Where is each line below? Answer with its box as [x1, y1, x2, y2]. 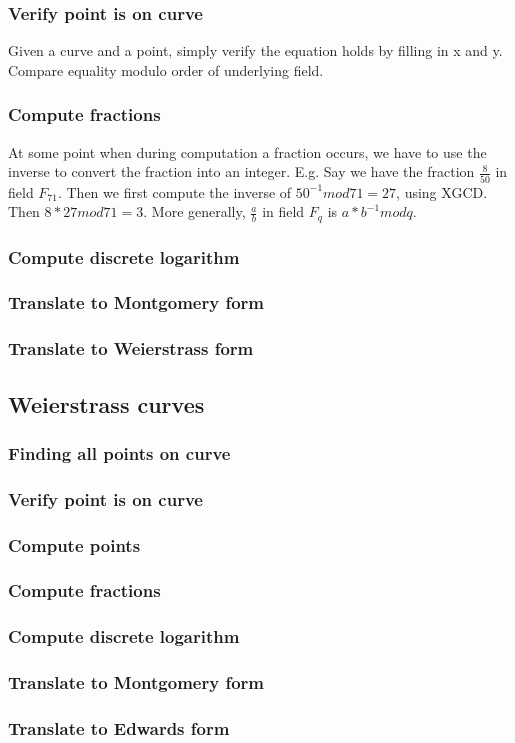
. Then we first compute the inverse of [57, 181, 292, 202]
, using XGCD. [396, 181, 488, 202]
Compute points [8, 532, 141, 557]
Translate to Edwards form [8, 715, 230, 740]
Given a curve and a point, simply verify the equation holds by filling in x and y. [8, 40, 503, 61]
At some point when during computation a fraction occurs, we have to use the [8, 141, 487, 162]
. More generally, [143, 201, 246, 222]
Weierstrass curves [8, 388, 205, 419]
